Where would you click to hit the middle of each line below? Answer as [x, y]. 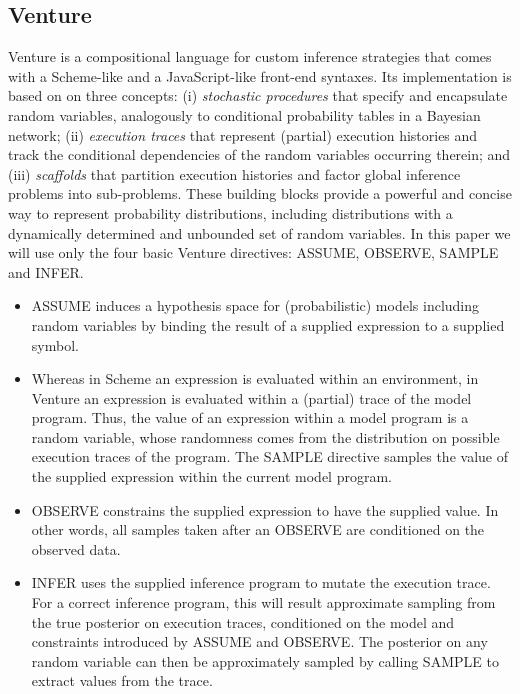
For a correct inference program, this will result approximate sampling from [263, 602]
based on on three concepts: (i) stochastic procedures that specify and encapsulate [258, 95]
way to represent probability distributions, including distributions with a [230, 212]
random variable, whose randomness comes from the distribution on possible [265, 436]
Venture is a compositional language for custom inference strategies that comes [250, 56]
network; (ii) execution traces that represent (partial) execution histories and [243, 134]
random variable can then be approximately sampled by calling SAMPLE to [265, 660]
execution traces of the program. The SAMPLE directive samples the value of [269, 456]
